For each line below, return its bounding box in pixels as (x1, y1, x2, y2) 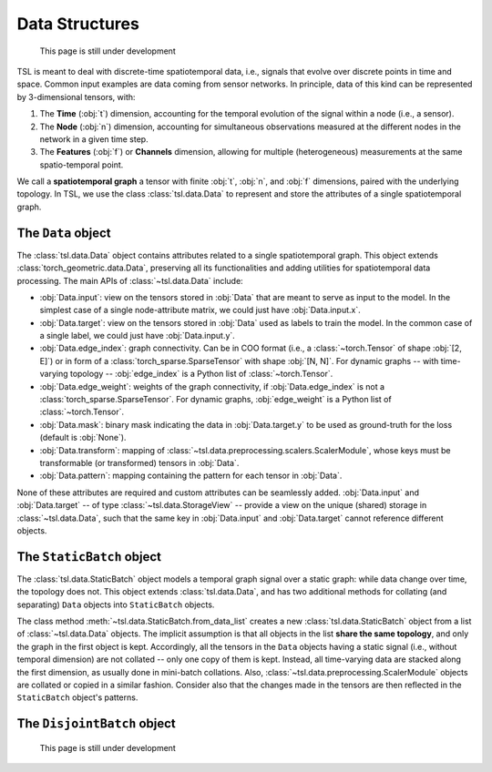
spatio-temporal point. (39, 159, 124, 170)
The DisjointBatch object (16, 716, 177, 732)
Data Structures (16, 14, 140, 34)
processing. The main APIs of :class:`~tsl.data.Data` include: (16, 275, 243, 286)
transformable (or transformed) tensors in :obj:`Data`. (39, 458, 240, 468)
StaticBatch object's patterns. (16, 692, 138, 703)
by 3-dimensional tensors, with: (16, 91, 136, 102)
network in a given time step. (39, 133, 149, 145)
